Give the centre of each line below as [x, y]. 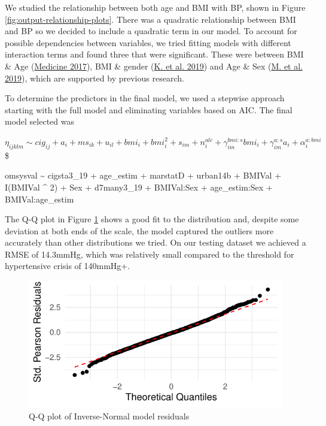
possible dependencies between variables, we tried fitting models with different [148, 42]
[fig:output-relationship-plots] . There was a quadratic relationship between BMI [150, 19]
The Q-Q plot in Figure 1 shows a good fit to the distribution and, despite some [152, 219]
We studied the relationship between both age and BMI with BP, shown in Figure [155, 7]
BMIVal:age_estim [39, 199]
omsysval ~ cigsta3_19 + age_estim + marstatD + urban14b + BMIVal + [143, 175]
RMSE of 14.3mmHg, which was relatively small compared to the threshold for [150, 254]
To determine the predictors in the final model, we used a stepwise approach [145, 98]
